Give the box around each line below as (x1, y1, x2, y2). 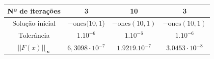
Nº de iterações (7, 5, 61, 15)
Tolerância (18, 30, 50, 40)
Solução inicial (12, 18, 56, 28)
